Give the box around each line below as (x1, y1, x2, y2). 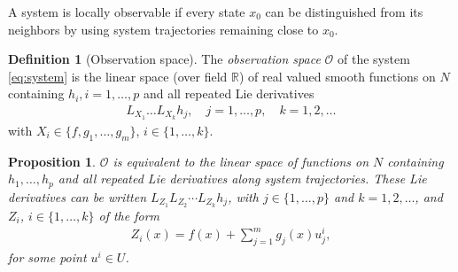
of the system (337, 50, 410, 68)
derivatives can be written (8, 187, 147, 206)
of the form (98, 206, 160, 224)
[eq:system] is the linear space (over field (8, 66, 228, 85)
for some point (8, 248, 87, 267)
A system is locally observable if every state (8, 3, 245, 20)
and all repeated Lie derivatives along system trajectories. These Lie (58, 169, 427, 188)
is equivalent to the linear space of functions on (113, 152, 369, 170)
